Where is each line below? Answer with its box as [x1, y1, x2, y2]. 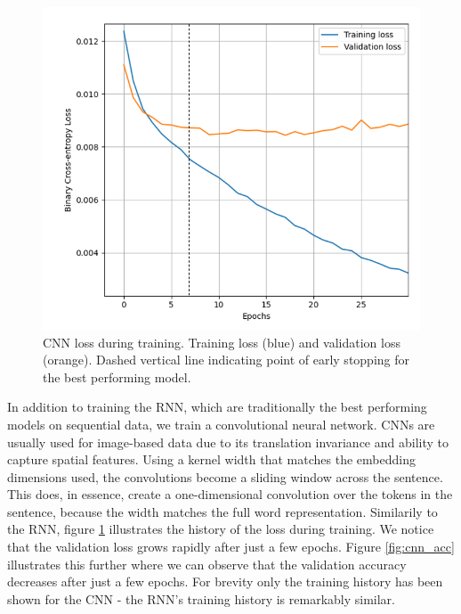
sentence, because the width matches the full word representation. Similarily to [7, 502, 438, 520]
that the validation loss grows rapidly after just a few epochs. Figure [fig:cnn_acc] [7, 537, 455, 556]
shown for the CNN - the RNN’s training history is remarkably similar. [7, 589, 395, 608]
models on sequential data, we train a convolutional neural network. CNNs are [7, 414, 435, 433]
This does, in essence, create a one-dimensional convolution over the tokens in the [7, 485, 453, 503]
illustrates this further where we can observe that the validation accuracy [7, 554, 407, 573]
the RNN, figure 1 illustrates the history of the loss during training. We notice [7, 520, 434, 538]
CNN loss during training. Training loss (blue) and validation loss [43, 332, 400, 351]
